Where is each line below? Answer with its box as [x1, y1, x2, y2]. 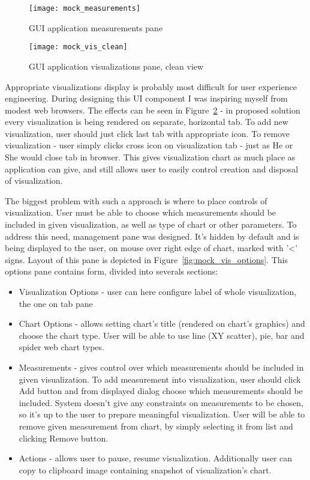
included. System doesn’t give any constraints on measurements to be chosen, [19, 396, 304, 409]
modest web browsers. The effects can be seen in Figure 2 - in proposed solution [5, 103, 300, 116]
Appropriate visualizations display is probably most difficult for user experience [5, 80, 297, 93]
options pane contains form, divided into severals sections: [5, 265, 218, 278]
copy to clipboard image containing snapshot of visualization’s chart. [19, 463, 272, 476]
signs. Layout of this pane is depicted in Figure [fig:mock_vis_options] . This [5, 253, 288, 266]
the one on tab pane [19, 297, 93, 309]
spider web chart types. [19, 341, 104, 353]
